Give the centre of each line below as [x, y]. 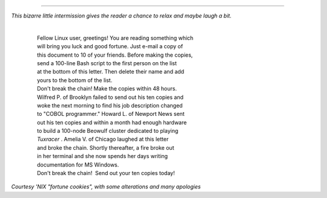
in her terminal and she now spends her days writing [103, 156]
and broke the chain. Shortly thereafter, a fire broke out [106, 147]
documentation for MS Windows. [78, 164]
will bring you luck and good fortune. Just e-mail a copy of [110, 46]
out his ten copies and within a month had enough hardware [112, 122]
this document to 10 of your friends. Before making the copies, [115, 55]
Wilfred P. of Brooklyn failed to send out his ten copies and [111, 97]
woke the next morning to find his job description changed [110, 105]
